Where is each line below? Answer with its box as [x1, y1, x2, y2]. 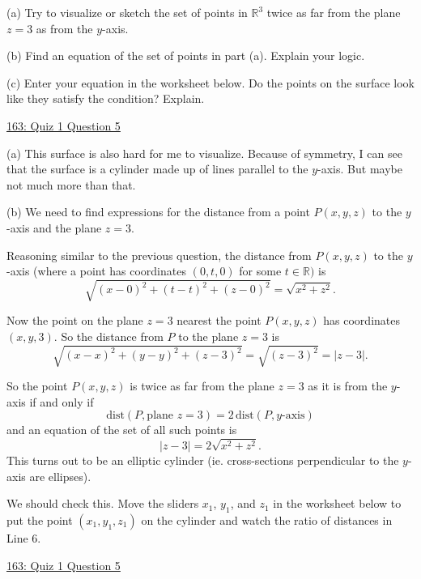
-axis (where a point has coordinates [6, 262, 186, 279]
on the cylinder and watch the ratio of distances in [141, 511, 393, 528]
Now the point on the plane [6, 312, 143, 329]
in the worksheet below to [273, 495, 402, 512]
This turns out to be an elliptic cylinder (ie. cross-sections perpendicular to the [6, 451, 399, 468]
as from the [36, 19, 93, 36]
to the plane [178, 327, 239, 344]
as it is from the [308, 377, 388, 394]
